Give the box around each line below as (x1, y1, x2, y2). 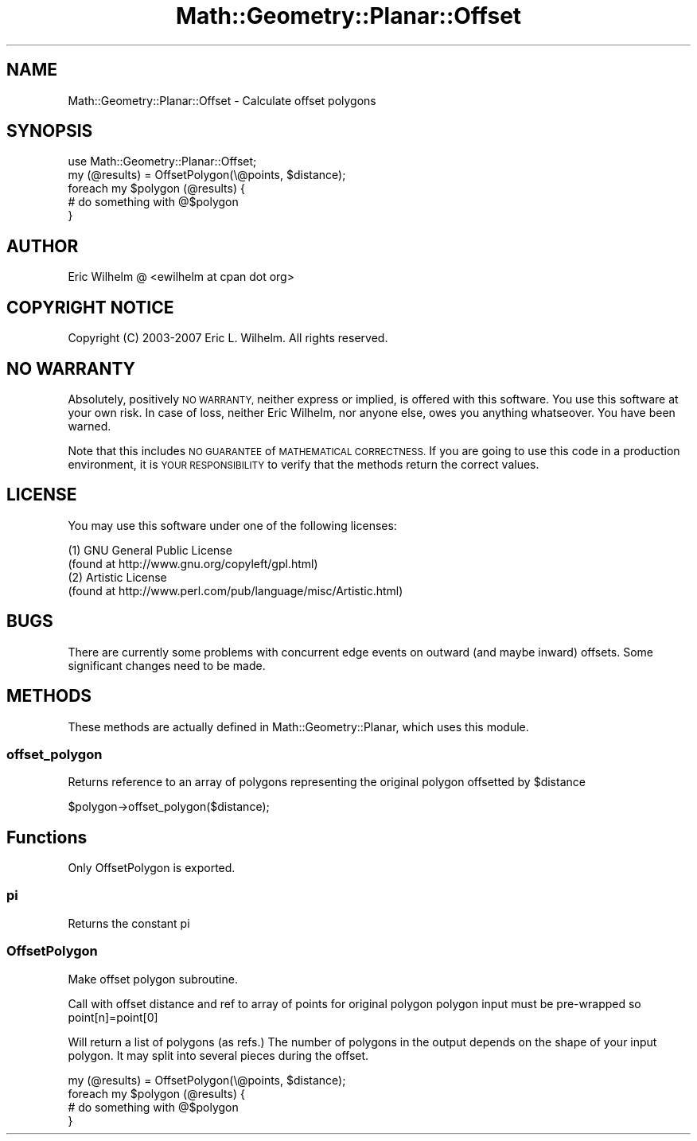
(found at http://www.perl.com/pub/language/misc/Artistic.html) (68, 583, 403, 598)
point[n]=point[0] (68, 1010, 158, 1024)
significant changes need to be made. (68, 658, 266, 672)
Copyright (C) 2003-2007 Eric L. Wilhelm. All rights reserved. (68, 331, 388, 345)
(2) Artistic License (68, 570, 167, 584)
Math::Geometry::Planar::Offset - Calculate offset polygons (68, 93, 376, 107)
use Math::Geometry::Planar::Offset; (68, 154, 257, 169)
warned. (68, 419, 111, 433)
